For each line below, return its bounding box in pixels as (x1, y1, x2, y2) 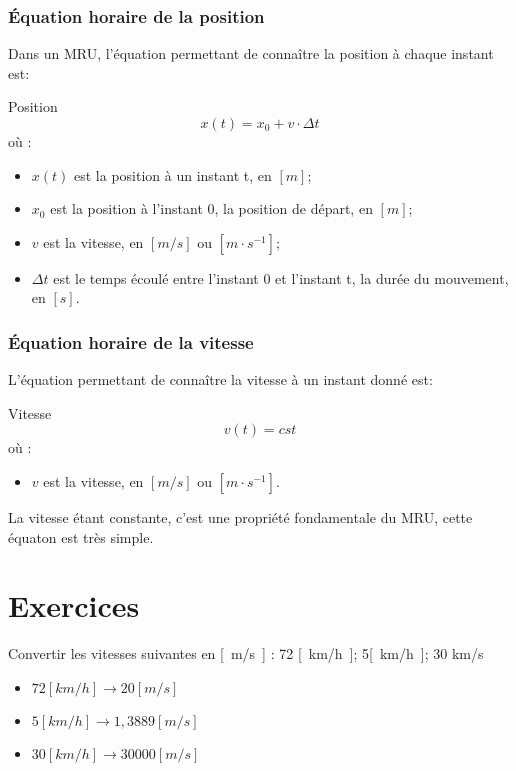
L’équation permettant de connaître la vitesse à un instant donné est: (8, 369, 433, 390)
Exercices (8, 585, 140, 626)
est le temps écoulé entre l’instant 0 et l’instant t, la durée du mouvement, (53, 267, 509, 288)
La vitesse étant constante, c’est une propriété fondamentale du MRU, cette (8, 506, 473, 527)
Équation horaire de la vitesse (8, 329, 254, 354)
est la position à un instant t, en (74, 164, 272, 185)
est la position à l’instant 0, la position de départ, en (50, 198, 373, 219)
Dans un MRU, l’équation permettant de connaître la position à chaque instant (8, 43, 494, 64)
